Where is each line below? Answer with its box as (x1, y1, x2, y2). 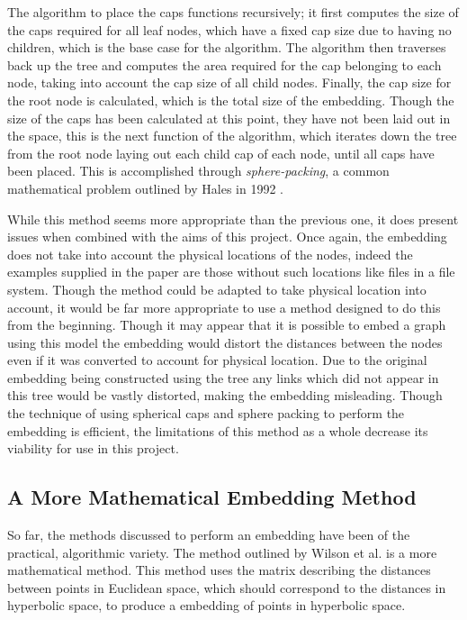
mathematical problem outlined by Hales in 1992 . (7, 178, 283, 197)
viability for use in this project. (7, 439, 179, 458)
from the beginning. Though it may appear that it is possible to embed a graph (7, 315, 446, 334)
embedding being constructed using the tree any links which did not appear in (7, 368, 439, 387)
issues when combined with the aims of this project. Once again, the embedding (7, 227, 447, 246)
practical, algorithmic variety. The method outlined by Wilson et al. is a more (7, 542, 437, 561)
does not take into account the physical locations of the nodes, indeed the (7, 244, 413, 263)
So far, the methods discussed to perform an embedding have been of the (7, 525, 410, 544)
